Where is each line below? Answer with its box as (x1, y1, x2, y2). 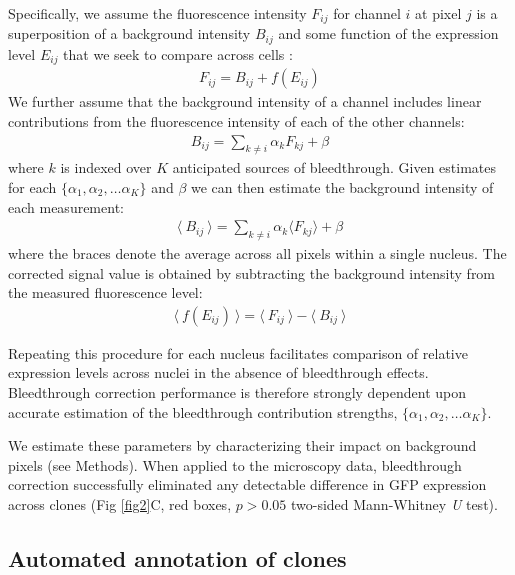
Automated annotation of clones (8, 542, 347, 573)
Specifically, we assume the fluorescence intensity (8, 3, 307, 23)
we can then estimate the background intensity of (191, 177, 494, 197)
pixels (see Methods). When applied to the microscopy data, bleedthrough (8, 454, 462, 475)
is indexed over (60, 157, 152, 178)
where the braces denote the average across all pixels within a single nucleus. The (8, 243, 507, 264)
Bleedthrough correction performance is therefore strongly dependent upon (8, 382, 467, 403)
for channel (333, 3, 401, 23)
